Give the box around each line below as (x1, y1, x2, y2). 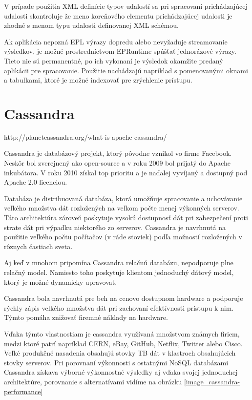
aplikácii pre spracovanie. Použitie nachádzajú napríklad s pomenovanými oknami (4, 65, 248, 75)
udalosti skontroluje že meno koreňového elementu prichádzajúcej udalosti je (4, 10, 232, 21)
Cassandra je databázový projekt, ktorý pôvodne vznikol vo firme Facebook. (4, 148, 232, 158)
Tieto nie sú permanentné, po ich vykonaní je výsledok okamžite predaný (4, 55, 223, 65)
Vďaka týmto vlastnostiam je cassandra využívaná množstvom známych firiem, (4, 328, 240, 338)
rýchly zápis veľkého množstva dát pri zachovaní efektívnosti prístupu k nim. (4, 302, 234, 313)
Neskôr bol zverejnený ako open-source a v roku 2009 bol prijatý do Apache (4, 158, 231, 168)
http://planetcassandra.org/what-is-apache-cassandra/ (4, 131, 167, 142)
